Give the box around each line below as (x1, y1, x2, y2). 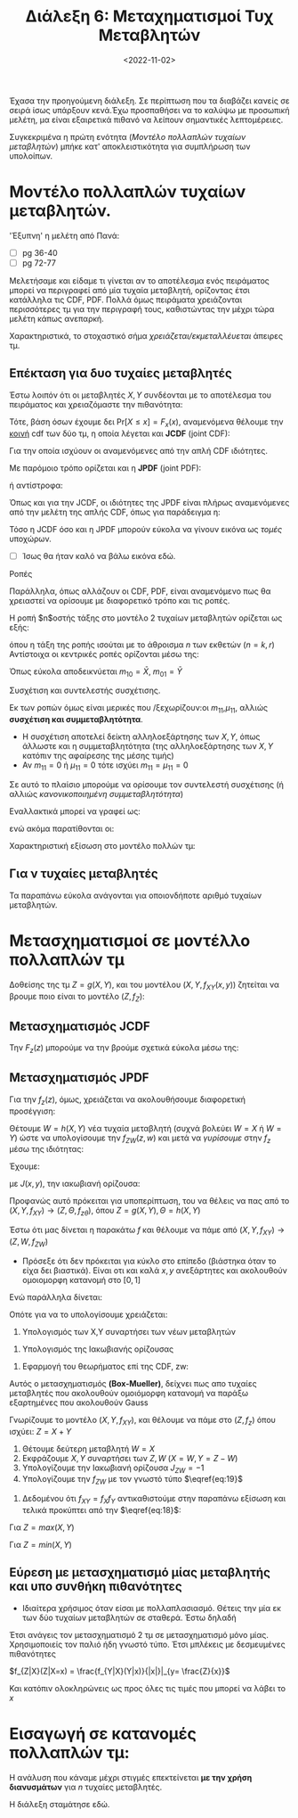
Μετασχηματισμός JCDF (9, 1018, 151, 1033)
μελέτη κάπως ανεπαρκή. (9, 314, 104, 324)
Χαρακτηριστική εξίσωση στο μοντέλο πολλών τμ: (9, 841, 196, 851)
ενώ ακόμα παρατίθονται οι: (9, 823, 115, 835)
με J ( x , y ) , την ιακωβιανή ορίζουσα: (9, 1179, 141, 1189)
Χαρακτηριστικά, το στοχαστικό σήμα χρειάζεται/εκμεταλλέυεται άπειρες (9, 331, 283, 341)
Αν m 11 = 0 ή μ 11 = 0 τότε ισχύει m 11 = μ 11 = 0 (21, 760, 189, 773)
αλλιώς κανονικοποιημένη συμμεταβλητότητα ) (9, 789, 184, 800)
